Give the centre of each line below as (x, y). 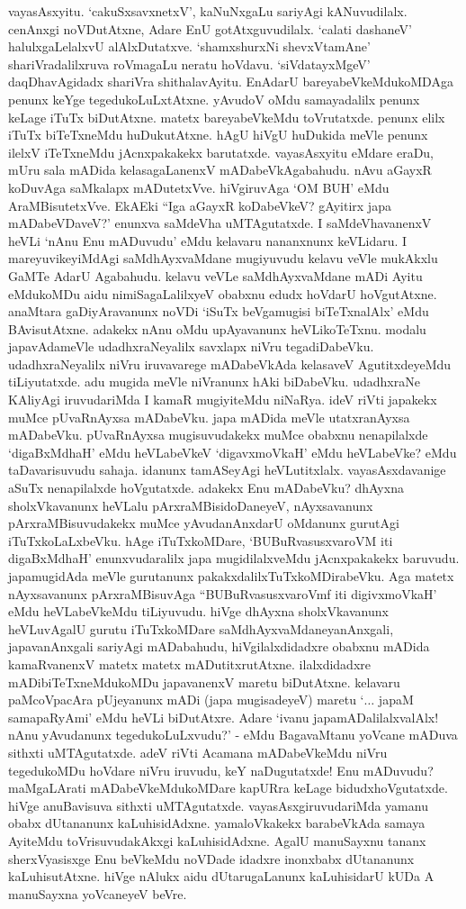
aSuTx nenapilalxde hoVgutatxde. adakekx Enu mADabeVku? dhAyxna (206, 488)
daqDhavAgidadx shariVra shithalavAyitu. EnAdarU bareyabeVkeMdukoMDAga (231, 82)
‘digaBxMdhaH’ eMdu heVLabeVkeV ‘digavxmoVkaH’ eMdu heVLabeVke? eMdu (233, 452)
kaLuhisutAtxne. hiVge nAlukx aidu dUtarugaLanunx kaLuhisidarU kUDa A (221, 876)
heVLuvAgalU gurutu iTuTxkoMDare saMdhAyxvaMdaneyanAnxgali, (201, 628)
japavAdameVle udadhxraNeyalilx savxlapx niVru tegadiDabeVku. (191, 346)
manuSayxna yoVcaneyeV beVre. (98, 893)
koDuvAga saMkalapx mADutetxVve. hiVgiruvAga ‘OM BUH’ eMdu (199, 187)
